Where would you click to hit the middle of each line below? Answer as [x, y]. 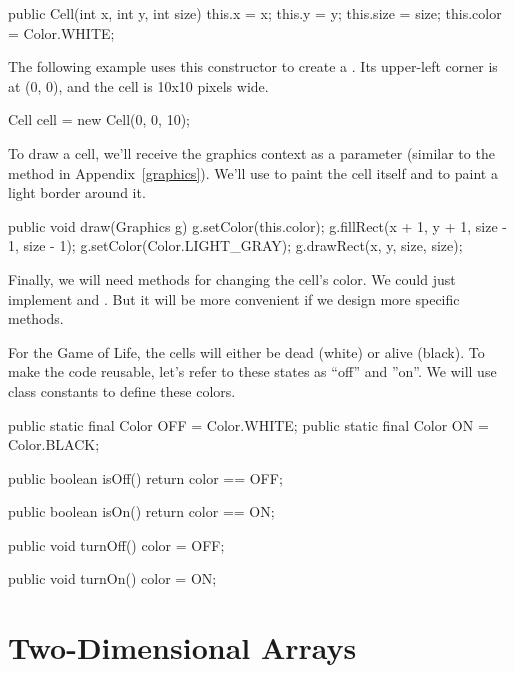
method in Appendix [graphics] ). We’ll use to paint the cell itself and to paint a [253, 172]
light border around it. [77, 192]
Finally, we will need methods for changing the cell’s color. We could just [232, 278]
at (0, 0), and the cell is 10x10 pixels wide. [138, 85]
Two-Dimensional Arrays [182, 647]
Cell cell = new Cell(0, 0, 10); [99, 119]
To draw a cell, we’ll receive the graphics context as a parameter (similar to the [251, 152]
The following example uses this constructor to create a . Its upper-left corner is [253, 66]
